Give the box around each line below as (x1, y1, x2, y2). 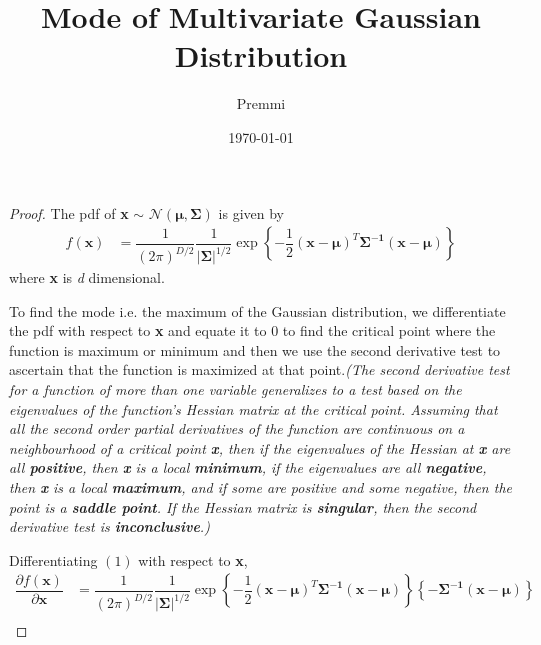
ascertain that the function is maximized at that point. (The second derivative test (9, 359, 510, 380)
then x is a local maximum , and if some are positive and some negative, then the (9, 477, 512, 497)
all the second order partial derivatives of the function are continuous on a (9, 418, 465, 439)
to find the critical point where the (282, 320, 496, 341)
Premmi (236, 93, 286, 114)
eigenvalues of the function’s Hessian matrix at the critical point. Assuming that (9, 398, 498, 419)
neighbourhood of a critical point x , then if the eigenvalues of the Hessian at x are (9, 437, 511, 458)
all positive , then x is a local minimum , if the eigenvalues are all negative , (9, 457, 487, 478)
